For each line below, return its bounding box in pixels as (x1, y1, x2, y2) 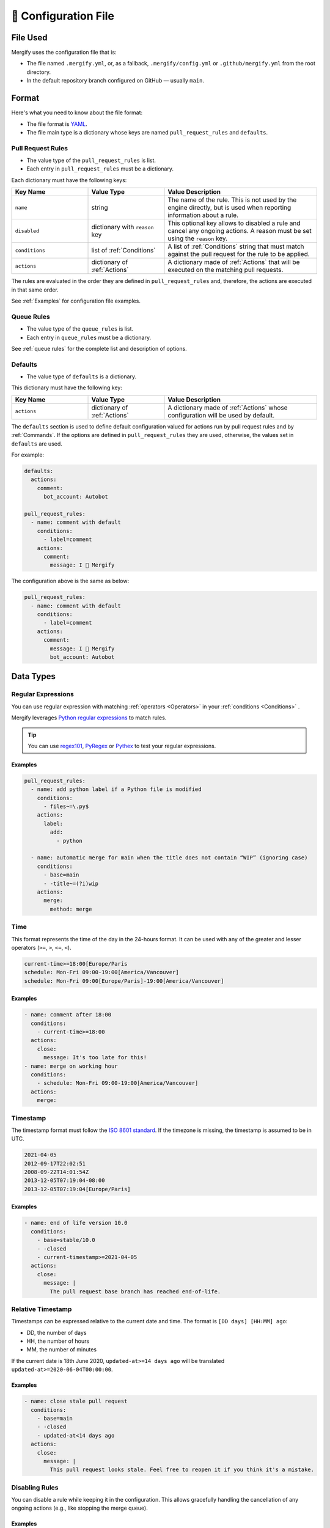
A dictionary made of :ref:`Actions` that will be (167, 258, 300, 266)
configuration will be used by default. (167, 411, 275, 419)
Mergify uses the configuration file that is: (11, 49, 117, 56)
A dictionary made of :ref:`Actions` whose (167, 403, 288, 412)
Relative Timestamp (11, 1305, 72, 1313)
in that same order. (11, 286, 59, 293)
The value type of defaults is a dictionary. (26, 373, 137, 380)
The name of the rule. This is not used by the (167, 196, 297, 204)
